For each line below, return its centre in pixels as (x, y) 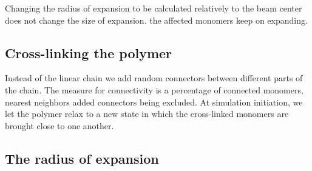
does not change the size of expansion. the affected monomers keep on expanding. (156, 20)
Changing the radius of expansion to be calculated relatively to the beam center (154, 8)
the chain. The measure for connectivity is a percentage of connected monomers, (154, 89)
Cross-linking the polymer (89, 52)
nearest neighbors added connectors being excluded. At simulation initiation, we (154, 102)
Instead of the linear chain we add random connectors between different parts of (154, 78)
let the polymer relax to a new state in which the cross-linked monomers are (147, 114)
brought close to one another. (59, 125)
